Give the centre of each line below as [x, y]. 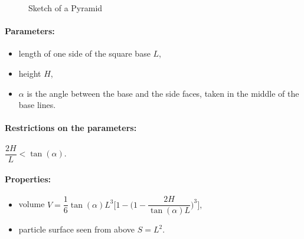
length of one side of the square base [84, 53]
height [30, 73]
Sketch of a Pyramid [66, 8]
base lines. [37, 105]
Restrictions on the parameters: [71, 128]
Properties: [28, 179]
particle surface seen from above [77, 229]
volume [32, 204]
